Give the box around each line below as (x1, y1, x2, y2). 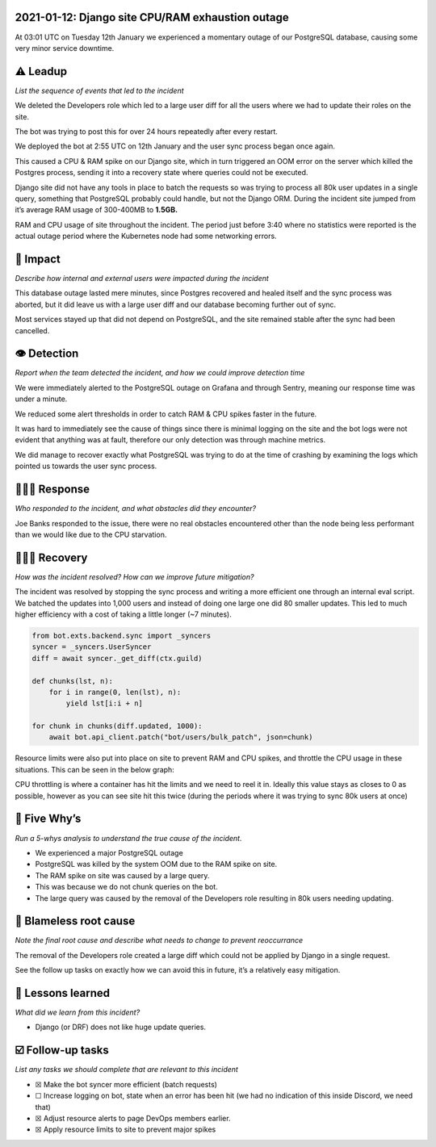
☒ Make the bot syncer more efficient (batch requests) (35, 1079, 218, 1089)
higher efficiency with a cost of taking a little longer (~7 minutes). (15, 609, 232, 619)
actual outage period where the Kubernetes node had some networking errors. (15, 231, 278, 241)
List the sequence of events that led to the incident (15, 86, 185, 95)
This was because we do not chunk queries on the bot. (35, 882, 218, 892)
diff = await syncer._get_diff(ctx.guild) (31, 654, 203, 663)
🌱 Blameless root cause (15, 915, 136, 928)
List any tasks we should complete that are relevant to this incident (15, 1065, 238, 1074)
